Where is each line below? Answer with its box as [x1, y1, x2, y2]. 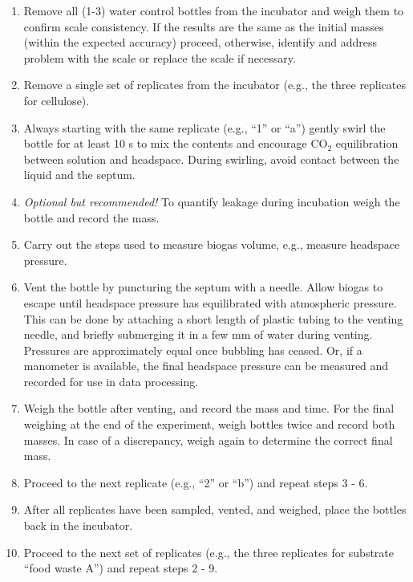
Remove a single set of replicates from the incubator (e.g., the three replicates [23, 76, 407, 93]
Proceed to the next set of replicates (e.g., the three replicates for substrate [23, 543, 395, 560]
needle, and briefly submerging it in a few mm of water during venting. [23, 326, 373, 343]
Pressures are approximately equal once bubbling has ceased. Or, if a [23, 341, 362, 358]
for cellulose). [23, 92, 90, 108]
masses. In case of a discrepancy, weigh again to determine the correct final [23, 431, 393, 448]
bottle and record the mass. [23, 209, 160, 226]
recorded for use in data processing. [23, 372, 199, 389]
